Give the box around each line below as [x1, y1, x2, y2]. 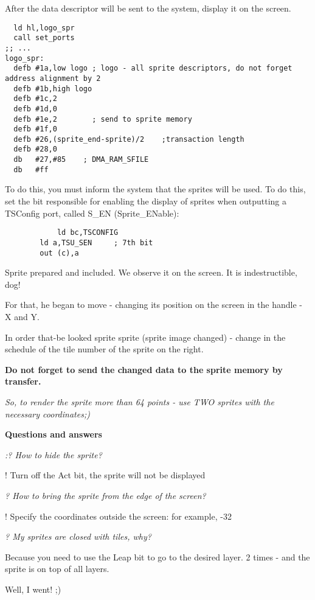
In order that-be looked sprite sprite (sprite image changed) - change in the [5, 330, 286, 343]
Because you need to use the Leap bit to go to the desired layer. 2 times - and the [5, 550, 310, 563]
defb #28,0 [13, 145, 57, 154]
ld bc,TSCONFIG [57, 228, 119, 237]
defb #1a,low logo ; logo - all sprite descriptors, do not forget [13, 64, 292, 73]
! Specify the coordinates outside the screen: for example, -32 [5, 509, 232, 522]
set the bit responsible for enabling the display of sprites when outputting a [5, 195, 287, 208]
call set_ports [13, 33, 75, 43]
